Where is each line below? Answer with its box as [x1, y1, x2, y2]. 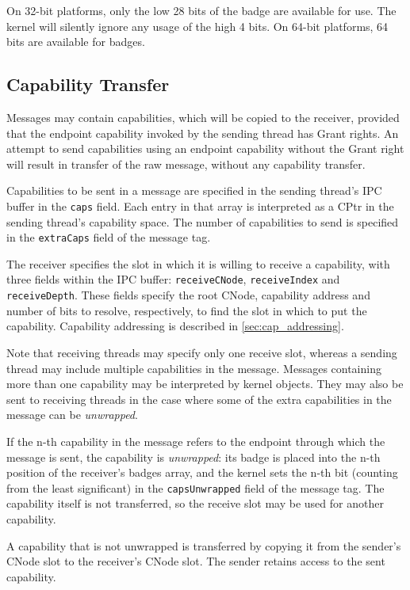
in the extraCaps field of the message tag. [6, 229, 211, 246]
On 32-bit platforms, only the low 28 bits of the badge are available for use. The [6, 2, 397, 18]
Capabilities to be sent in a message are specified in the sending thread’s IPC [6, 182, 382, 199]
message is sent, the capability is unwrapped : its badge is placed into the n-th [6, 448, 381, 465]
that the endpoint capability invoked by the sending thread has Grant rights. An [6, 124, 399, 141]
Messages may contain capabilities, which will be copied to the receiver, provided [6, 108, 400, 125]
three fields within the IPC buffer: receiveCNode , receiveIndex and [6, 271, 340, 287]
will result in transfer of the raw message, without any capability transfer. [6, 155, 366, 172]
